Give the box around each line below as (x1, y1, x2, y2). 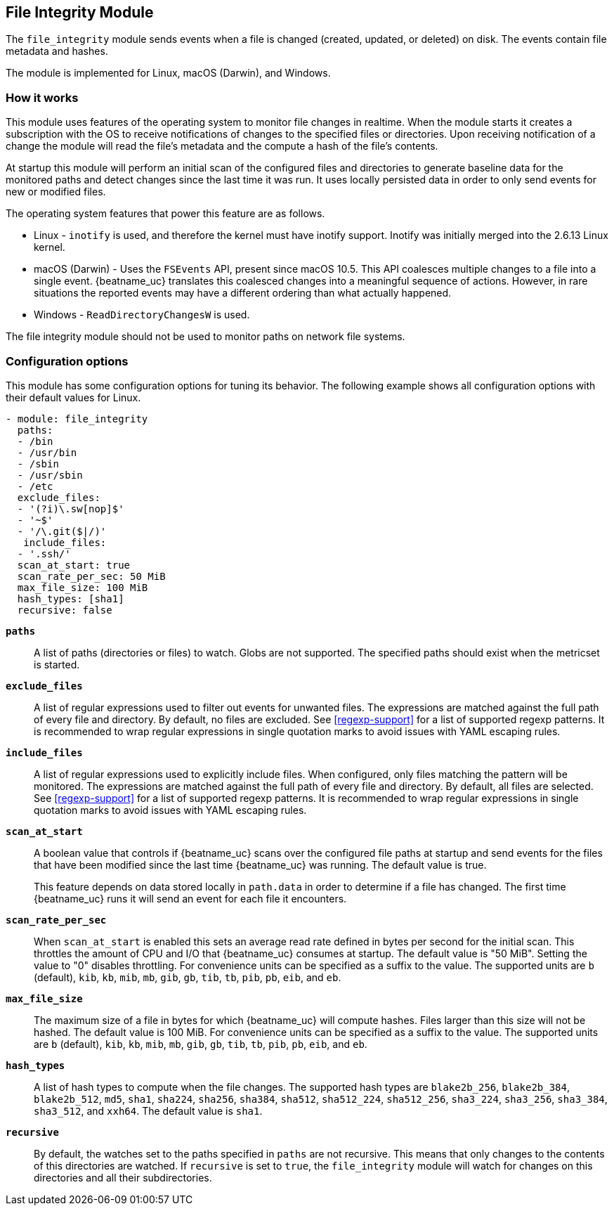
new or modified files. (6, 186, 106, 198)
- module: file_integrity (6, 413, 148, 425)
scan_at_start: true (17, 559, 131, 571)
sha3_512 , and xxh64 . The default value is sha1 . (34, 1104, 263, 1117)
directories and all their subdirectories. (34, 1171, 212, 1184)
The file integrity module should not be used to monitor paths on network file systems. (6, 330, 405, 343)
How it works (6, 90, 79, 105)
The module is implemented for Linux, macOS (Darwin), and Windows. (6, 67, 331, 79)
